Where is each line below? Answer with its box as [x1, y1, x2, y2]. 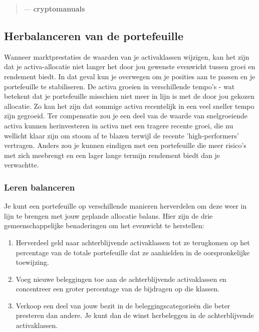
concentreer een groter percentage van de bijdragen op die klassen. [16, 283, 220, 294]
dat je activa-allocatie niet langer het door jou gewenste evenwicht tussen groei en [4, 61, 255, 72]
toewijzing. [16, 257, 49, 267]
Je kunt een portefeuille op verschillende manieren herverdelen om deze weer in [4, 201, 247, 211]
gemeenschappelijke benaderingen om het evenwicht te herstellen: [4, 220, 204, 231]
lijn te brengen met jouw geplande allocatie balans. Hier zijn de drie [4, 210, 213, 221]
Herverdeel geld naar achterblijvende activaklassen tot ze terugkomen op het [16, 237, 250, 247]
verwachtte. [4, 159, 39, 170]
